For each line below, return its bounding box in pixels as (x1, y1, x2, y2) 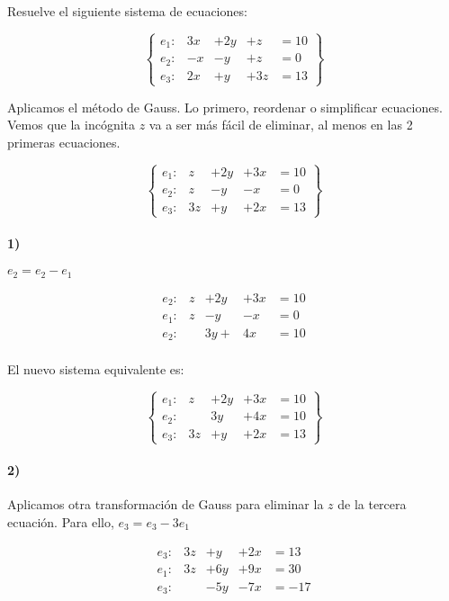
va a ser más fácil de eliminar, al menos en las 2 (148, 115, 413, 134)
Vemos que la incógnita (7, 115, 136, 134)
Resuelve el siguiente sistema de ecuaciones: (7, 2, 247, 20)
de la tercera (337, 495, 407, 514)
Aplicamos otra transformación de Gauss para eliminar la (7, 495, 324, 514)
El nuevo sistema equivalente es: (7, 360, 184, 379)
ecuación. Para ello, (7, 513, 114, 531)
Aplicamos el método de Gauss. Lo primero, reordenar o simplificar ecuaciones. (7, 97, 443, 116)
